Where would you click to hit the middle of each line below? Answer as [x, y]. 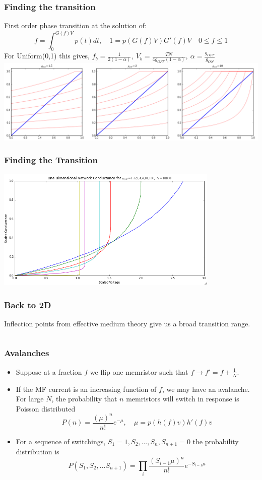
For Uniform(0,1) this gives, [47, 56]
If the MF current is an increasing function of [86, 389]
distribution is [38, 452]
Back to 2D [28, 304]
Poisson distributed [46, 408]
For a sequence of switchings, [61, 441]
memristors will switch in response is [183, 399]
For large [30, 399]
